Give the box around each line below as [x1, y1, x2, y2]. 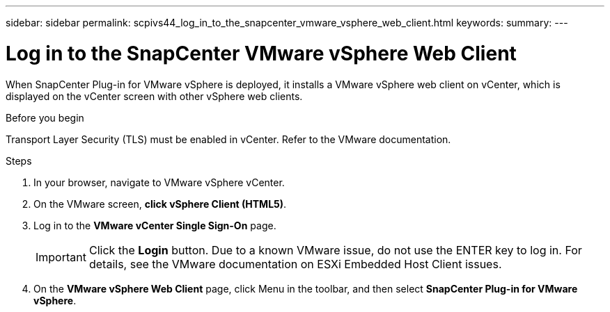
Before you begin [6, 111, 84, 124]
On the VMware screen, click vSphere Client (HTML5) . [33, 197, 287, 210]
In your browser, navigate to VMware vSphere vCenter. [33, 176, 285, 188]
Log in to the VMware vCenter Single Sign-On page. [33, 219, 276, 231]
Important [36, 249, 86, 264]
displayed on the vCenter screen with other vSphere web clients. [6, 90, 303, 102]
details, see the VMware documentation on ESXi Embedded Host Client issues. [88, 256, 502, 271]
